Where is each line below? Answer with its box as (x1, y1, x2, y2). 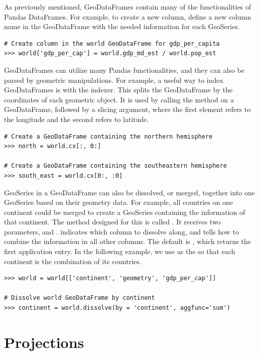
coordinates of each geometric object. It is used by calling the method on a (4, 94, 234, 104)
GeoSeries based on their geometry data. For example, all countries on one (4, 197, 233, 207)
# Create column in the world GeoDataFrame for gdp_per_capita (4, 40, 220, 47)
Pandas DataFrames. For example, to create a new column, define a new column (4, 11, 251, 22)
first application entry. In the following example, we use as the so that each (4, 246, 235, 257)
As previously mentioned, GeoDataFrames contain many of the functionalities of (4, 2, 251, 12)
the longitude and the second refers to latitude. (4, 113, 149, 124)
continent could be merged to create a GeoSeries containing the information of (4, 206, 245, 217)
